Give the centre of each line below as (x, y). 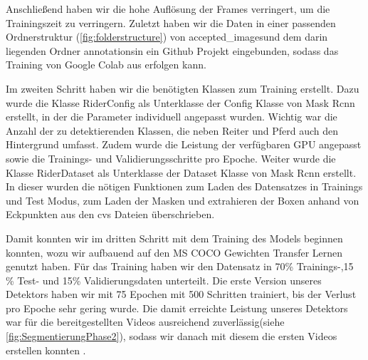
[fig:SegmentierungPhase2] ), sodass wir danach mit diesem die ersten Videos (172, 336)
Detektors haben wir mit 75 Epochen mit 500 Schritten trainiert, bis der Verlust (181, 294)
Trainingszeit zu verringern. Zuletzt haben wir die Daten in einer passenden (171, 22)
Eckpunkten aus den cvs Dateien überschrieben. (110, 214)
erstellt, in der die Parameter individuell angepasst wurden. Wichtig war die (172, 117)
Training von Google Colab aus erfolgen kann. (106, 65)
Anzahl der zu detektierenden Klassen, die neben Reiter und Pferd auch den (172, 130)
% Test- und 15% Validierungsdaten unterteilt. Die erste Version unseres (164, 280)
